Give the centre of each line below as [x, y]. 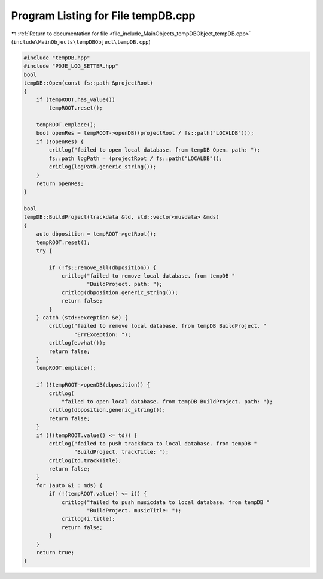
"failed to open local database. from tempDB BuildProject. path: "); [167, 401]
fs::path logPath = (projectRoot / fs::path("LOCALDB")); [135, 158]
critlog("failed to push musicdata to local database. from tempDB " [166, 502]
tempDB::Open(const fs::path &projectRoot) [89, 83]
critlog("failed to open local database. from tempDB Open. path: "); [154, 150]
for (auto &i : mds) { [69, 485]
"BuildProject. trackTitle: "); [121, 452]
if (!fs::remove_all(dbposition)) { [103, 267]
